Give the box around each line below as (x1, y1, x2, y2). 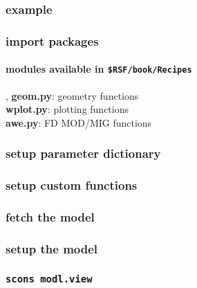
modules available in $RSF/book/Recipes (6, 62, 192, 76)
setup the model (6, 240, 98, 257)
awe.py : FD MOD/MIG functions (6, 115, 152, 129)
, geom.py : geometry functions (6, 88, 139, 102)
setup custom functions (6, 177, 138, 194)
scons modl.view (6, 273, 93, 285)
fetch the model (6, 208, 95, 225)
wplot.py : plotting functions (6, 102, 129, 116)
